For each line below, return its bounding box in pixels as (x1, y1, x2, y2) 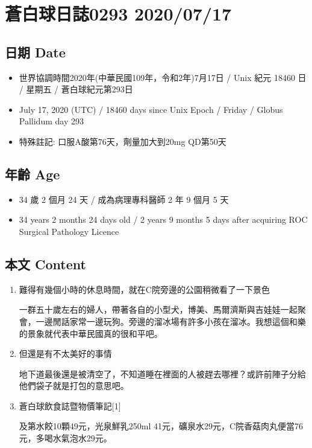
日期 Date (5, 42, 66, 61)
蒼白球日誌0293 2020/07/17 (5, 1, 232, 26)
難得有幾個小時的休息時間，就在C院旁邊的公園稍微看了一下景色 (19, 283, 270, 295)
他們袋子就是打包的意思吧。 (19, 379, 129, 392)
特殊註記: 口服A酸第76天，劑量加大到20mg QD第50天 (19, 135, 226, 147)
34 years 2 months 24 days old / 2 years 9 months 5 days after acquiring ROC (19, 213, 308, 226)
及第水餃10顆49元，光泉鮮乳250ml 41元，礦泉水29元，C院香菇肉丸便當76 (19, 420, 304, 432)
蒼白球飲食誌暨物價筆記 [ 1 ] (19, 399, 121, 412)
